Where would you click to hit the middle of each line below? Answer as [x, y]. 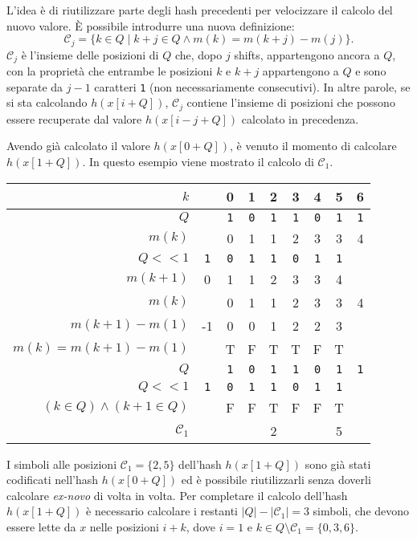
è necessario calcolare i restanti [162, 511]
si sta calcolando [47, 102]
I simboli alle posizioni [62, 464]
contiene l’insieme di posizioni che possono [291, 102]
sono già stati [338, 464]
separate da [35, 86]
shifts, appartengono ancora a [307, 54]
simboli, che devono [361, 511]
